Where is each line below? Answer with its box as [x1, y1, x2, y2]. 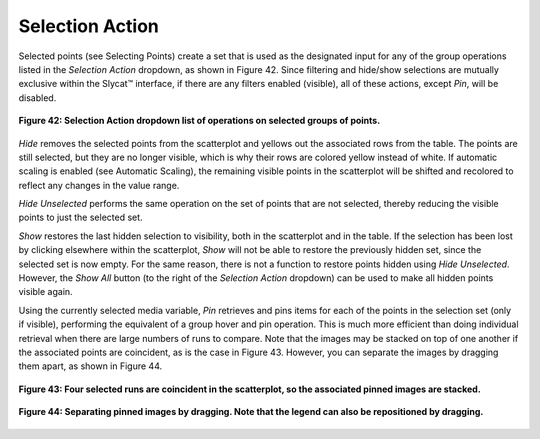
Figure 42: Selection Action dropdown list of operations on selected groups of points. [18, 115, 381, 127]
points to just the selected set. [18, 211, 144, 224]
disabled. [18, 91, 57, 104]
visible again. [18, 286, 74, 298]
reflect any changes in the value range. [18, 179, 180, 191]
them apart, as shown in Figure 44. [18, 360, 163, 372]
